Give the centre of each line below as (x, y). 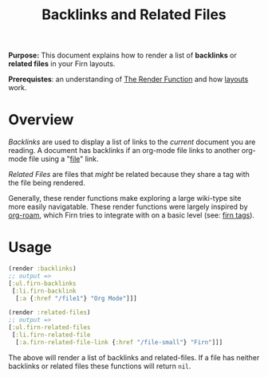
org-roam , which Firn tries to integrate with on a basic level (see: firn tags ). (132, 215)
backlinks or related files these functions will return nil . (100, 366)
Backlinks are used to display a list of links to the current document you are (132, 142)
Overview (41, 120)
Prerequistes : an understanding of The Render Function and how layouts (128, 79)
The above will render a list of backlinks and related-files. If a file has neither (134, 357)
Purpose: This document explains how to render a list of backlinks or (122, 55)
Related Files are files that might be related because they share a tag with (129, 175)
